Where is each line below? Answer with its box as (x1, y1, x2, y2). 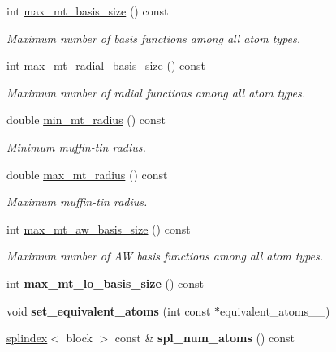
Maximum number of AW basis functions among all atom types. (6, 247, 324, 264)
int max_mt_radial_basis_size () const (6, 57, 205, 74)
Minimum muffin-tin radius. (6, 138, 146, 155)
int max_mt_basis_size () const (6, 2, 169, 19)
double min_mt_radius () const (6, 111, 166, 128)
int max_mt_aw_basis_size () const (6, 220, 191, 237)
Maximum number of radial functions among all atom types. (6, 84, 305, 101)
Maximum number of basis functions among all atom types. (6, 29, 301, 46)
